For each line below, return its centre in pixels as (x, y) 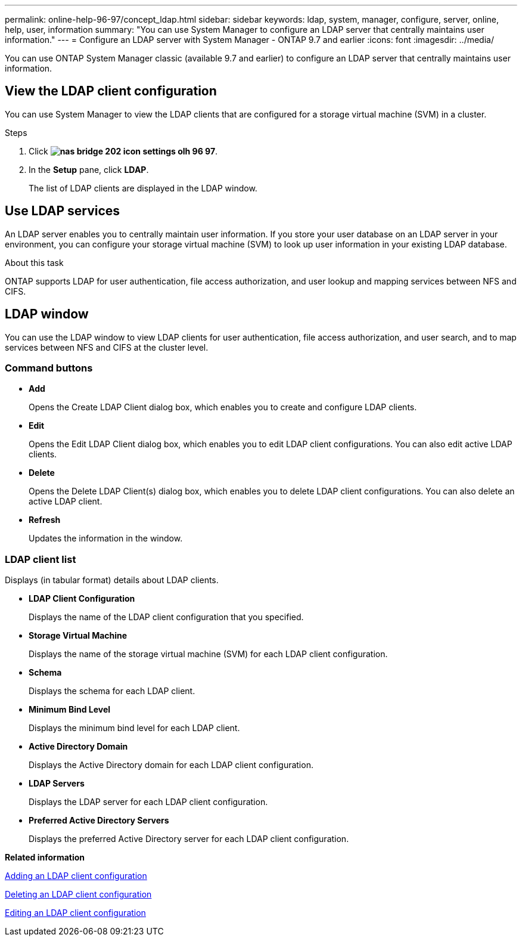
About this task (34, 262)
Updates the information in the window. (106, 538)
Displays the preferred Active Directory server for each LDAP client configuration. (189, 839)
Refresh (45, 520)
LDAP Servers (57, 784)
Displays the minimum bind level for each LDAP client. (134, 728)
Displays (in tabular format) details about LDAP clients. (112, 580)
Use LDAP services (63, 211)
